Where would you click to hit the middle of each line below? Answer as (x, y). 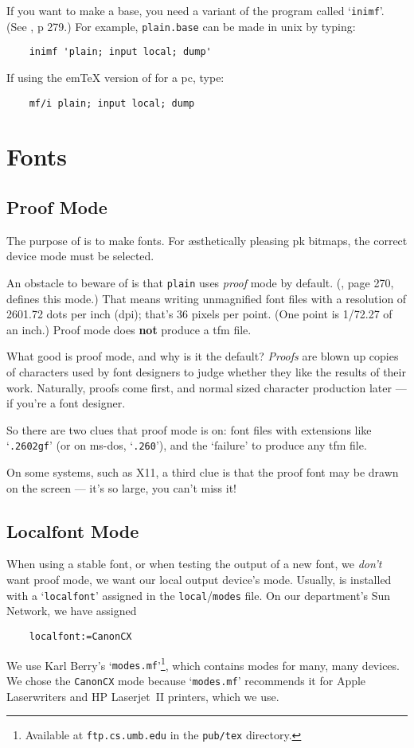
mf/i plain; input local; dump (112, 103)
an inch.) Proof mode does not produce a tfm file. (129, 329)
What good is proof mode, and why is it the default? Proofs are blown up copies (203, 356)
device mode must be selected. (80, 256)
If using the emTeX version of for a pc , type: (115, 77)
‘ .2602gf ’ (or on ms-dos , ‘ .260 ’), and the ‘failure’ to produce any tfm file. (187, 445)
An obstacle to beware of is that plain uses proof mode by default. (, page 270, (200, 282)
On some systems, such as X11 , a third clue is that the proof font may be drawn (203, 472)
